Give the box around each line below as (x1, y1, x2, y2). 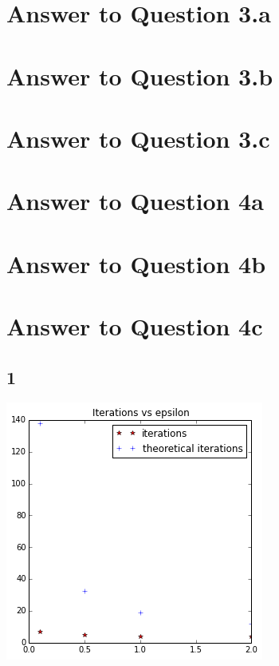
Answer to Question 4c (6, 310, 263, 343)
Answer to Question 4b (6, 247, 266, 279)
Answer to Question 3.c (6, 121, 270, 154)
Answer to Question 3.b (6, 59, 273, 92)
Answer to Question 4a (6, 184, 264, 217)
